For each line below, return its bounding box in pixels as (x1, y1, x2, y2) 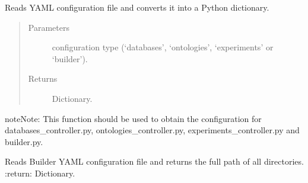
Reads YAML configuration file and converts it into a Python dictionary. (5, 1, 269, 13)
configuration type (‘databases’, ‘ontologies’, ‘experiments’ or (52, 41, 274, 53)
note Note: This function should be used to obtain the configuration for (5, 112, 262, 124)
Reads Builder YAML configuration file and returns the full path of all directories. (5, 155, 304, 168)
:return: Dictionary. (5, 166, 75, 179)
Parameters (28, 21, 69, 33)
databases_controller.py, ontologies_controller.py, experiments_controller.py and (5, 124, 300, 136)
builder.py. (5, 135, 43, 147)
